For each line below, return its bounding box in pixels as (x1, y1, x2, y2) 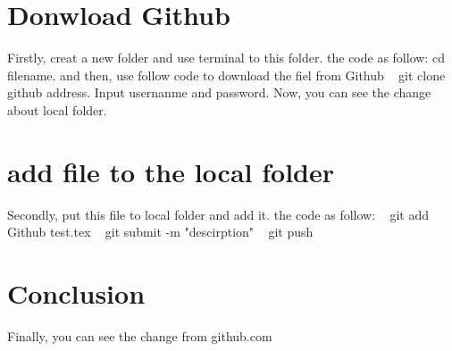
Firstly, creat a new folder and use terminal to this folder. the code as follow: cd (7, 48, 445, 67)
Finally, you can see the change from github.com (7, 326, 272, 345)
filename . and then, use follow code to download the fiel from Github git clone (7, 65, 446, 84)
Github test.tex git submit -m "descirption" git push (7, 222, 314, 241)
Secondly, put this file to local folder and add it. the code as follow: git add (7, 205, 429, 223)
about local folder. (7, 100, 107, 119)
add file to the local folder (7, 153, 335, 189)
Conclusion (7, 275, 146, 311)
